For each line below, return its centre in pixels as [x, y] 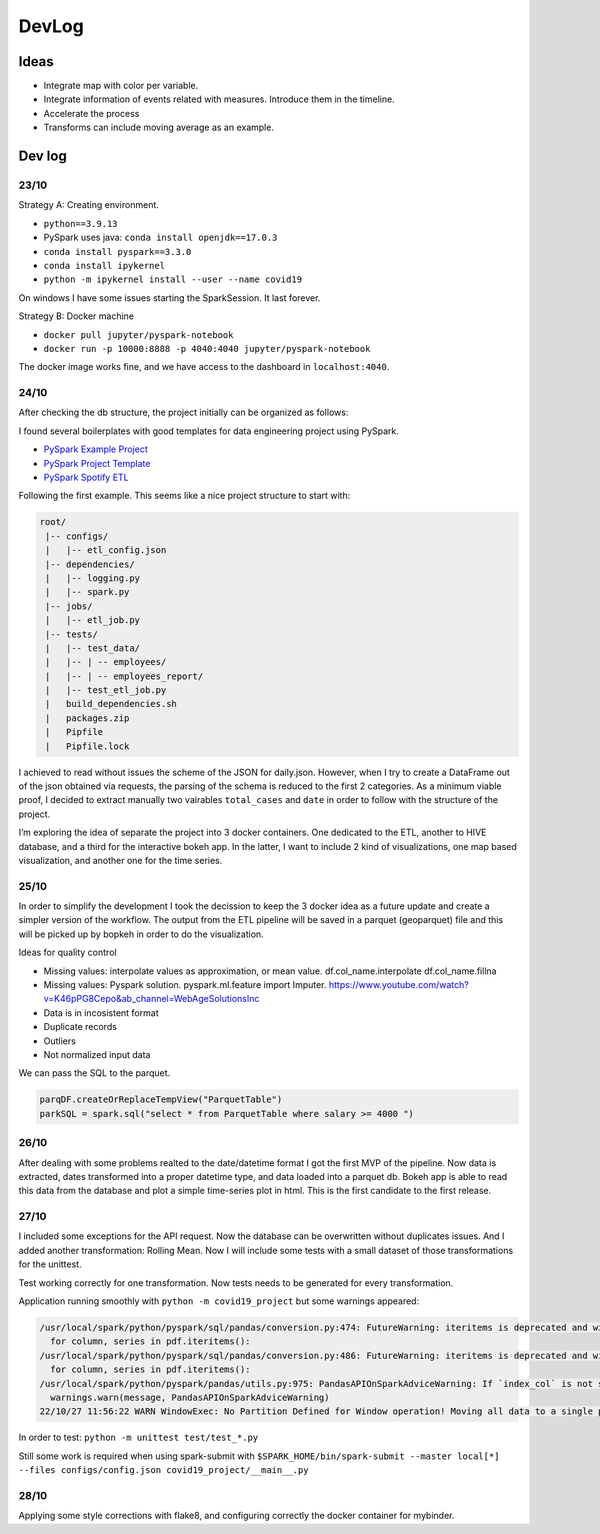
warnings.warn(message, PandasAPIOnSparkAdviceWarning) [190, 1397]
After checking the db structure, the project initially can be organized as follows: [183, 412]
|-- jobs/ [69, 606]
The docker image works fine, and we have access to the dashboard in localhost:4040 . [204, 367]
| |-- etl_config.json [106, 550]
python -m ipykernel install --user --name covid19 [173, 279]
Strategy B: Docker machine [76, 316]
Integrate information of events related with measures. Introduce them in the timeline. [219, 99]
